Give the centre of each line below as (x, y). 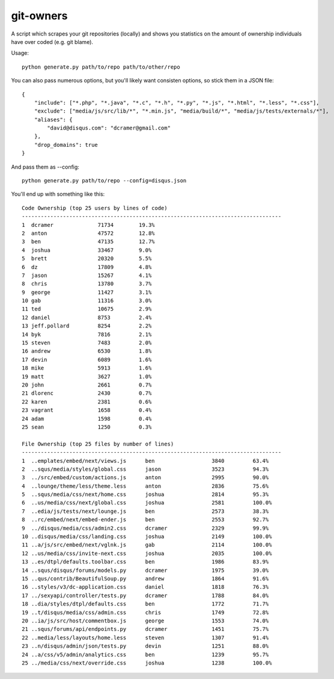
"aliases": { (53, 119)
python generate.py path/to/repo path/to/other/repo (101, 67)
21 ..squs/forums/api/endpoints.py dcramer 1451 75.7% (145, 629)
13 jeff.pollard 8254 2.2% (87, 326)
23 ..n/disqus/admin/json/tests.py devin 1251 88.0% (145, 646)
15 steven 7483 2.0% (87, 343)
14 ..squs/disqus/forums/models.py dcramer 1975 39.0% (145, 570)
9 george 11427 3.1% (87, 292)
